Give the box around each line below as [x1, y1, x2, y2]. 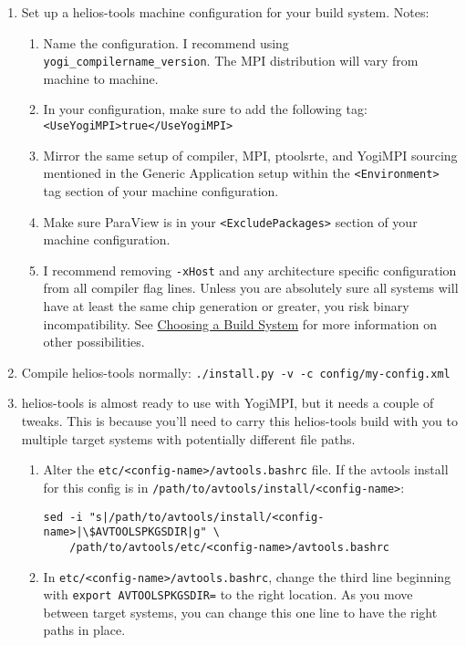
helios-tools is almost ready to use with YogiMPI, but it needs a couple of [21, 393, 434, 412]
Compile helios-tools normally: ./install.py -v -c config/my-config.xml [21, 362, 450, 381]
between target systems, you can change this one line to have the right [43, 602, 438, 621]
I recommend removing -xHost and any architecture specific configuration [43, 260, 457, 279]
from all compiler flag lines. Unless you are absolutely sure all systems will [43, 278, 459, 297]
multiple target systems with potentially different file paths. [21, 429, 356, 448]
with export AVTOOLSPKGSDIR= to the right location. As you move [43, 585, 413, 604]
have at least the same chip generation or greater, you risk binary [43, 296, 409, 316]
